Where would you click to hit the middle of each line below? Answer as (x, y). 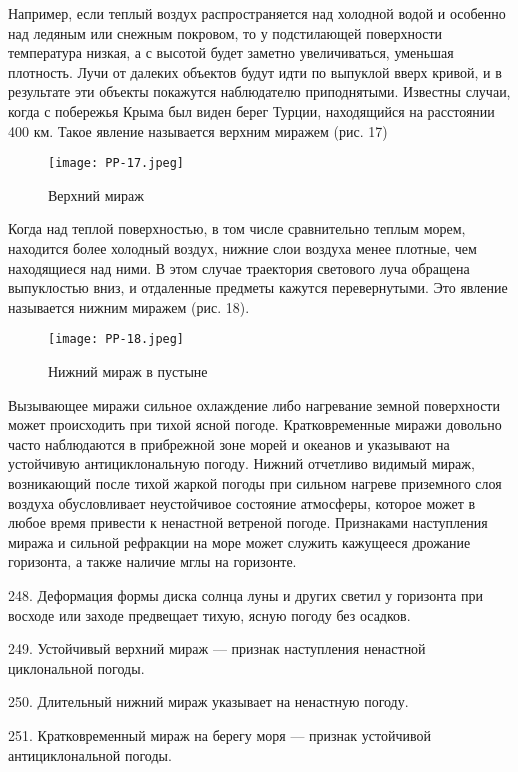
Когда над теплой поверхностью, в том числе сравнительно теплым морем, (237, 228)
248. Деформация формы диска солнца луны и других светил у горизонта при (245, 594)
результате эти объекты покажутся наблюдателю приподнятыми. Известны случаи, (259, 91)
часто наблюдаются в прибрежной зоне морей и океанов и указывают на (229, 443)
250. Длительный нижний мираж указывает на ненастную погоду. (208, 701)
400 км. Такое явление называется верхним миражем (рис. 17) (198, 130)
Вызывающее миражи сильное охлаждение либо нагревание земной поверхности (254, 404)
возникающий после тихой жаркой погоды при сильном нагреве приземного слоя (255, 483)
